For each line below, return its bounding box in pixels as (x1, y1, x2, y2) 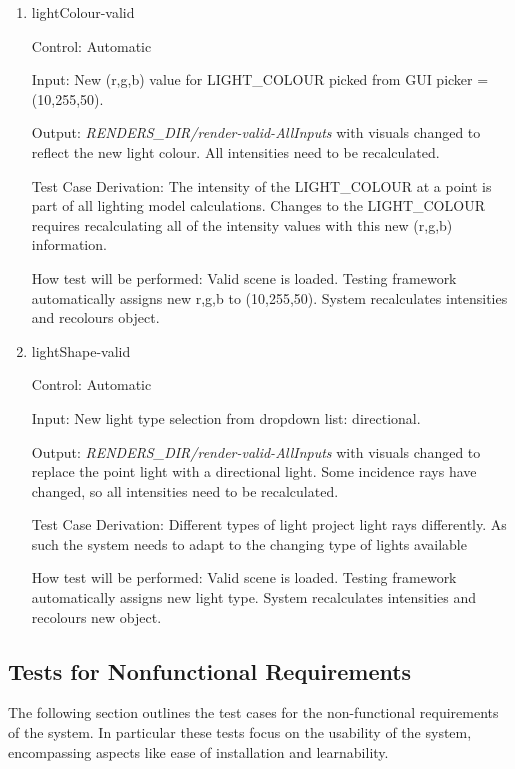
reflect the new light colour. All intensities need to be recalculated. (31, 141, 440, 162)
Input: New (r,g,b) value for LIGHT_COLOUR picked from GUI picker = (31, 69, 489, 90)
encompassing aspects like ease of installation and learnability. (8, 741, 389, 762)
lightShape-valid (31, 340, 131, 361)
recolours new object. (31, 606, 162, 627)
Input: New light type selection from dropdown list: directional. (31, 407, 421, 428)
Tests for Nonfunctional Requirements (8, 655, 412, 686)
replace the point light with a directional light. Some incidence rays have (31, 461, 477, 482)
